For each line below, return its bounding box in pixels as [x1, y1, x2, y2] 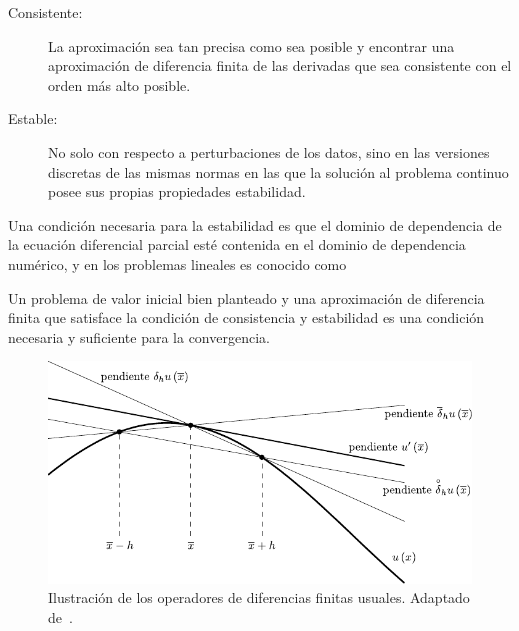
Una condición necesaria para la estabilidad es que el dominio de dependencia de [8, 214, 502, 235]
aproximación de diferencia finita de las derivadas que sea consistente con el [48, 55, 512, 76]
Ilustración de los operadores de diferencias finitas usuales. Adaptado [48, 587, 470, 608]
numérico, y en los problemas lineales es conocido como [8, 253, 347, 274]
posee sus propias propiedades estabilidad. [48, 181, 306, 202]
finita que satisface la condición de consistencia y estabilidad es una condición [8, 307, 485, 328]
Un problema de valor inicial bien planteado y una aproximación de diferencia [8, 287, 485, 308]
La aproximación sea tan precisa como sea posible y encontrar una [48, 35, 455, 56]
